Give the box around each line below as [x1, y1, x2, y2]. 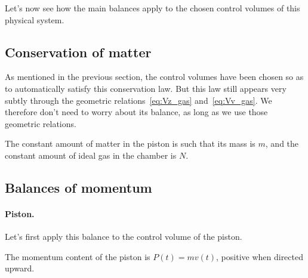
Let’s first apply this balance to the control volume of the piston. [5, 230, 242, 243]
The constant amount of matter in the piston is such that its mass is [5, 137, 255, 150]
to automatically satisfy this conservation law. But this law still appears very [5, 82, 287, 94]
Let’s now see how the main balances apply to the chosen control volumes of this [5, 2, 300, 14]
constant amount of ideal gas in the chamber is [5, 149, 177, 161]
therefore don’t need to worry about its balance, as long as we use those [5, 106, 268, 118]
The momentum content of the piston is [5, 250, 150, 262]
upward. [5, 262, 35, 274]
